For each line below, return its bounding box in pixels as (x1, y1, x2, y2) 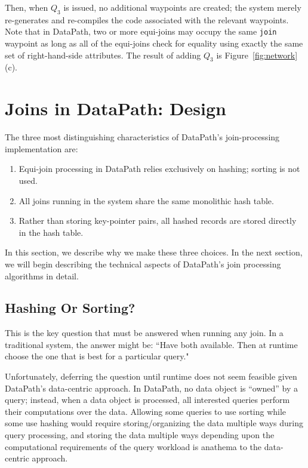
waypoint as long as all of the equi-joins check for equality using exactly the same (5, 37, 303, 50)
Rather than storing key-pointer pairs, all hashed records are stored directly (19, 214, 297, 227)
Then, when (5, 1, 48, 13)
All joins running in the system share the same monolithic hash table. (19, 194, 274, 207)
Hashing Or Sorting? (5, 298, 135, 317)
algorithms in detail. (5, 269, 79, 282)
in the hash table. (19, 226, 84, 238)
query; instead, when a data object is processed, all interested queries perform (5, 393, 290, 406)
